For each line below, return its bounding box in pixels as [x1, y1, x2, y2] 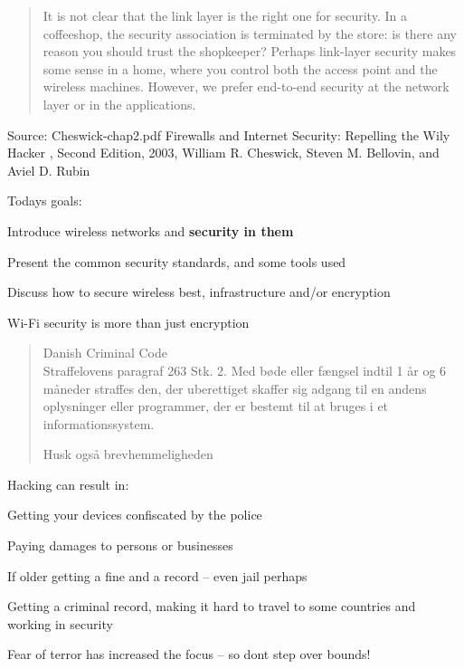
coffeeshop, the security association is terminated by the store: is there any [43, 24, 457, 43]
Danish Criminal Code [43, 343, 168, 362]
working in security [7, 614, 113, 633]
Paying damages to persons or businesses [7, 536, 233, 555]
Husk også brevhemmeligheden [43, 444, 213, 464]
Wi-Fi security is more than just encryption [7, 312, 250, 331]
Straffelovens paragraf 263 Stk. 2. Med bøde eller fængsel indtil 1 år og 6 [43, 360, 447, 379]
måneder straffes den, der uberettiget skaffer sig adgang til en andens [43, 378, 427, 397]
